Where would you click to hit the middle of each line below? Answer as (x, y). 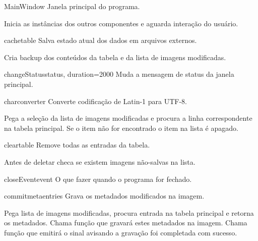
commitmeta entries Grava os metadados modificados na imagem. (104, 196)
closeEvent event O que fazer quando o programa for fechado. (98, 179)
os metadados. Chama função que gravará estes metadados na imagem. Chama (126, 223)
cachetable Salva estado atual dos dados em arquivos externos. (101, 40)
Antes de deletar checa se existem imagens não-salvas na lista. (100, 161)
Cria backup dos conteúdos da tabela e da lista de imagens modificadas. (115, 57)
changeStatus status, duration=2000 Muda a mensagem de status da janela (119, 74)
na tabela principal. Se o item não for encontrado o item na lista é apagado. (121, 128)
